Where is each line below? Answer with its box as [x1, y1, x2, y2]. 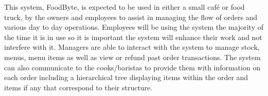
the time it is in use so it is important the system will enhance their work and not [4, 31, 262, 42]
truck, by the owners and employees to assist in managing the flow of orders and [4, 11, 258, 22]
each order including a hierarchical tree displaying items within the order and [4, 72, 248, 83]
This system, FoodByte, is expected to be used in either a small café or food [4, 2, 245, 12]
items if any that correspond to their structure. [4, 82, 153, 92]
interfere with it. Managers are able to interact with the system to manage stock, [4, 42, 260, 52]
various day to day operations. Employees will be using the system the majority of [4, 22, 263, 32]
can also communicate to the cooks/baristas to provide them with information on [4, 62, 261, 72]
